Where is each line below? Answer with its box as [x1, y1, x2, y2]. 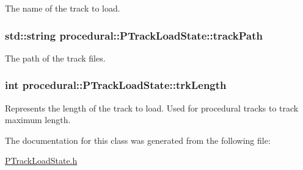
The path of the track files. [5, 51, 106, 64]
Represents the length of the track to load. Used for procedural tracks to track [5, 101, 299, 114]
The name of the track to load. [5, 2, 120, 14]
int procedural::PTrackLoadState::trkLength [5, 77, 227, 93]
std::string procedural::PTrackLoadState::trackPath [5, 27, 263, 43]
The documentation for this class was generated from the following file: [5, 133, 271, 146]
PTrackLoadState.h [5, 154, 78, 167]
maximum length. [5, 113, 71, 126]
